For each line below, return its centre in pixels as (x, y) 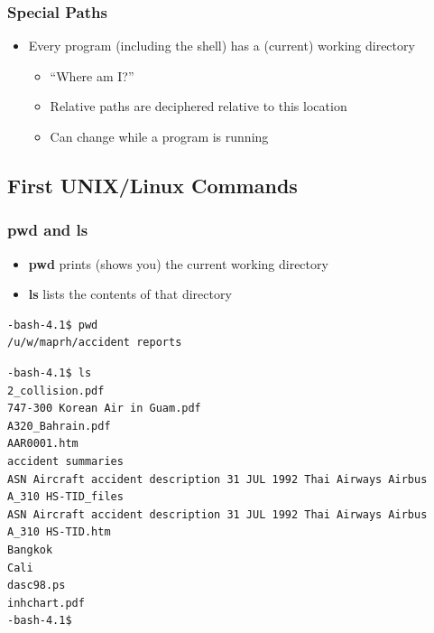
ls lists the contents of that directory (130, 294)
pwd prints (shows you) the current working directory (178, 263)
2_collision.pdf (56, 391)
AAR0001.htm (43, 444)
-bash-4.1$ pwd (53, 325)
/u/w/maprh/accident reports (95, 343)
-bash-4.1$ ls (50, 372)
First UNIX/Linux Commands (152, 185)
